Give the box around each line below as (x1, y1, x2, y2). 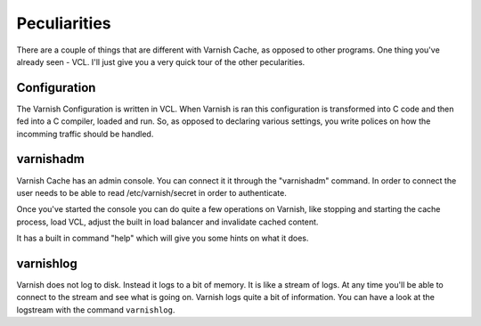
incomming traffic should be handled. (16, 128, 154, 139)
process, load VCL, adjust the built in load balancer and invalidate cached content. (16, 216, 319, 227)
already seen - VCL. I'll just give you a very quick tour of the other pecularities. (16, 56, 306, 67)
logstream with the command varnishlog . (16, 304, 175, 315)
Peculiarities (16, 13, 111, 33)
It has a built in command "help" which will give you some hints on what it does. (16, 232, 309, 244)
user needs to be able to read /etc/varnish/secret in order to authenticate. (16, 187, 287, 198)
